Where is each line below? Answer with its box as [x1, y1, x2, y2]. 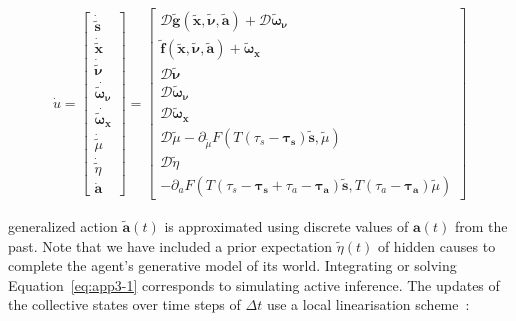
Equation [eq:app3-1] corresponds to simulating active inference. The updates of [8, 274, 500, 295]
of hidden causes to [377, 235, 496, 256]
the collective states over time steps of [8, 294, 241, 315]
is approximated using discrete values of [164, 216, 409, 237]
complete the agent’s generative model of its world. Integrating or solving [8, 255, 457, 276]
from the [454, 216, 508, 237]
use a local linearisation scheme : [266, 294, 470, 315]
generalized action [8, 216, 118, 237]
